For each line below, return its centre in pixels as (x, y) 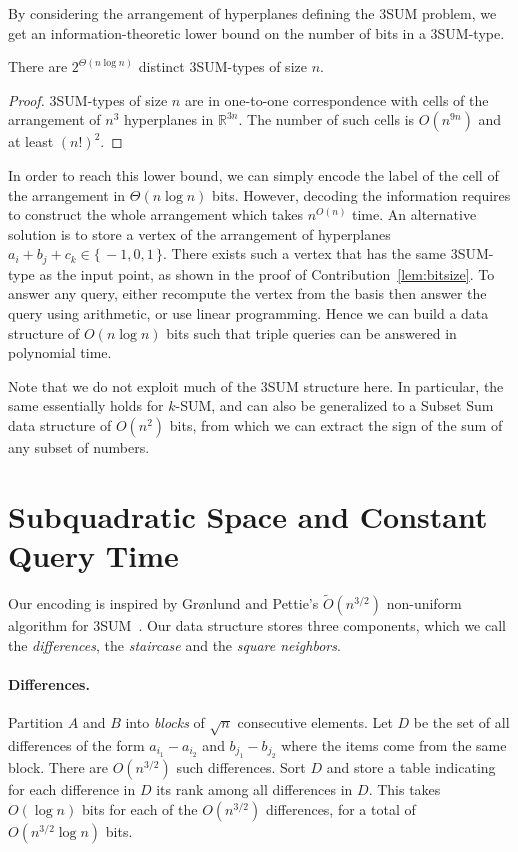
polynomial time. (60, 352)
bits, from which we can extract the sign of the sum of (336, 424)
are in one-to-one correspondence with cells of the (336, 99)
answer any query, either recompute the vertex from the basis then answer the (247, 293)
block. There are (58, 767)
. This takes (404, 789)
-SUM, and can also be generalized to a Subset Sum (334, 405)
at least (31, 141)
